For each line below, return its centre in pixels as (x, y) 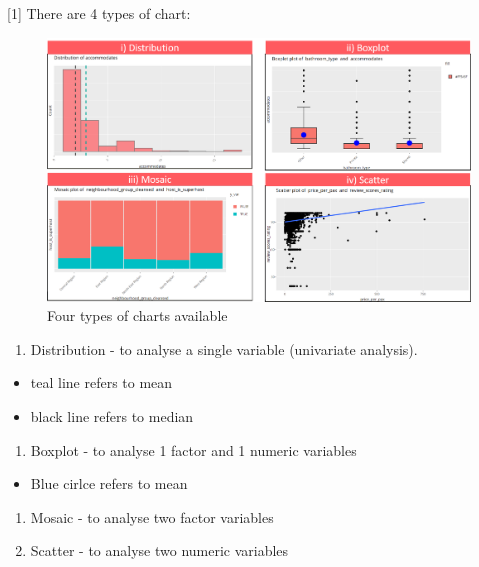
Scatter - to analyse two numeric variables (159, 550)
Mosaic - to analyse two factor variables (152, 516)
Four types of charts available (137, 315)
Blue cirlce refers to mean (109, 483)
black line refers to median (112, 415)
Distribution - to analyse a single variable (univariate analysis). (224, 348)
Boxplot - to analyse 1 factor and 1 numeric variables (193, 449)
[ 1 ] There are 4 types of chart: (99, 13)
